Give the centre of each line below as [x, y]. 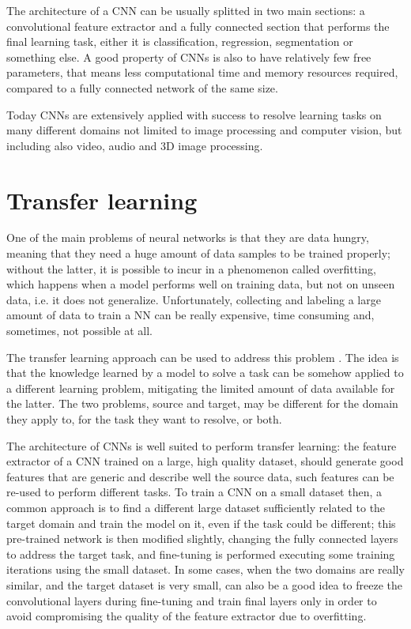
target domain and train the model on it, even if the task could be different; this [201, 523]
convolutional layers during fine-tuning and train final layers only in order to [192, 600]
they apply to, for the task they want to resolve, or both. [144, 419]
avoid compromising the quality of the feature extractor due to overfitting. [187, 616]
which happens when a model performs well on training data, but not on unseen [201, 284]
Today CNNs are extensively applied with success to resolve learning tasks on [194, 114]
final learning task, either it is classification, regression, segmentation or [180, 41]
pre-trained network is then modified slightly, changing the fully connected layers [202, 539]
